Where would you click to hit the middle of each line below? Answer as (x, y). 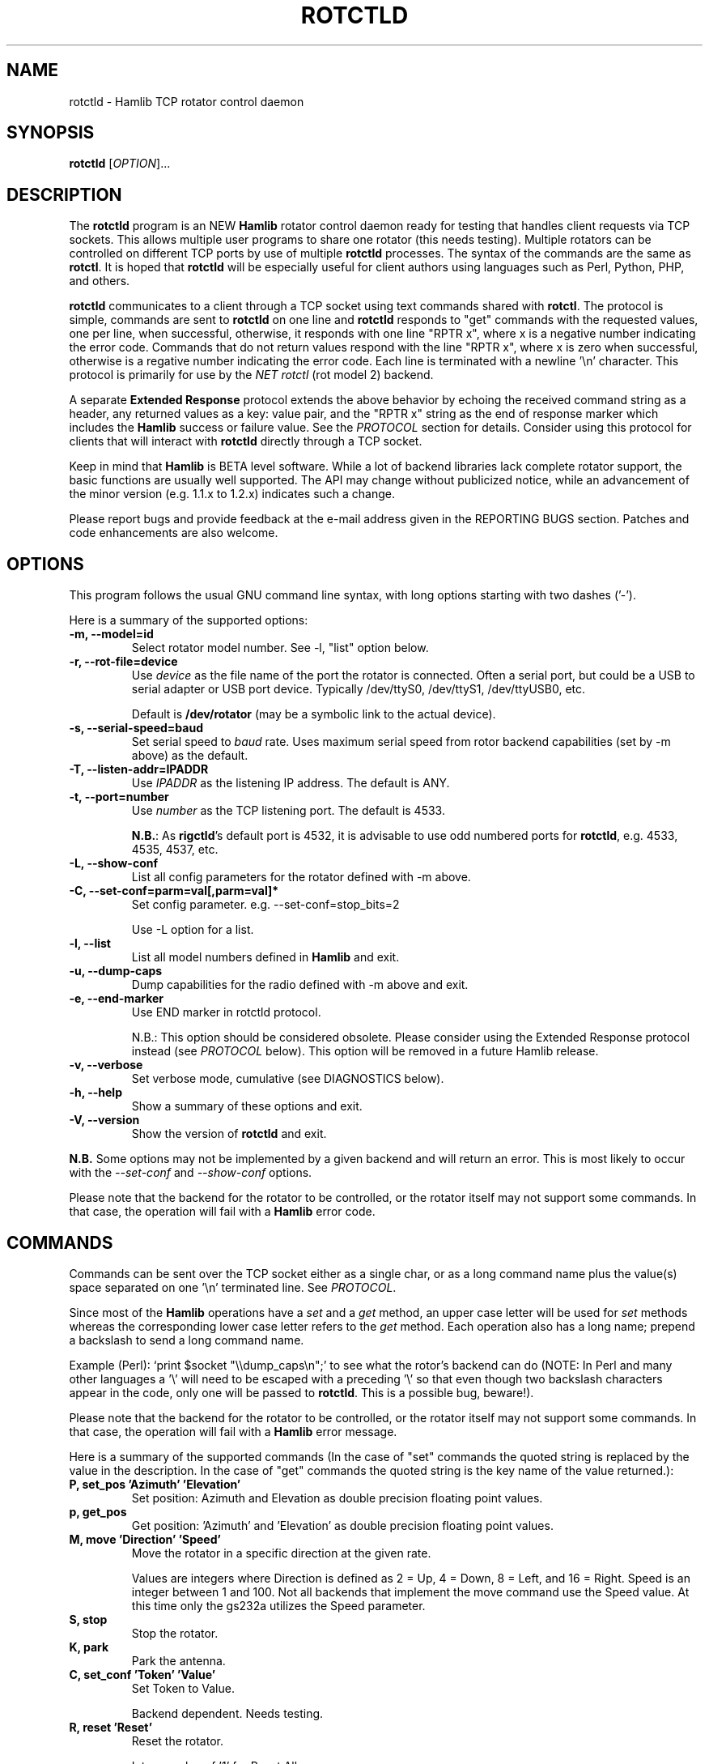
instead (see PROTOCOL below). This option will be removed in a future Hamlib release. (365, 1051)
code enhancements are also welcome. (174, 533)
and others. (100, 281)
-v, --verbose (106, 1065)
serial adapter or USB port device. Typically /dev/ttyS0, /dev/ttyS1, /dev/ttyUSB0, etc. (359, 689)
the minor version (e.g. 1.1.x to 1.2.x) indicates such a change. (232, 494)
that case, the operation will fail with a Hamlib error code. (222, 1212)
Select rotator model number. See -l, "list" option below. (280, 648)
